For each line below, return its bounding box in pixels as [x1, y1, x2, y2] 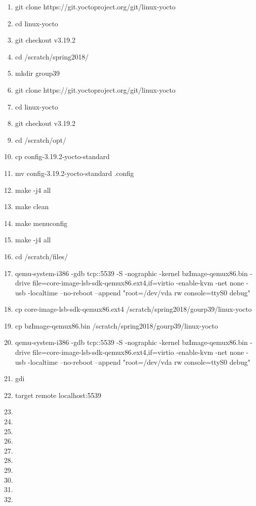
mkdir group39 [15, 68, 60, 78]
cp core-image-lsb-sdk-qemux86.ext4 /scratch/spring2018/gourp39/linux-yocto [15, 304, 252, 314]
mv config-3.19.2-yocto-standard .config [15, 168, 134, 178]
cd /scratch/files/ [15, 251, 68, 261]
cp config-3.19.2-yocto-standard [15, 151, 110, 162]
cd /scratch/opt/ [15, 134, 66, 145]
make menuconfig [15, 218, 68, 228]
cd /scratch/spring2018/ [15, 51, 89, 61]
